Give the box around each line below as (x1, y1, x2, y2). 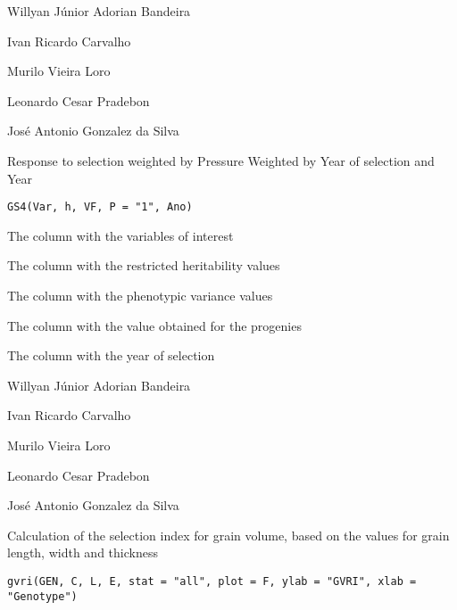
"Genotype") (7, 589, 78, 603)
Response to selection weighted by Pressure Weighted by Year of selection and (7, 151, 435, 169)
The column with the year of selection (7, 346, 215, 365)
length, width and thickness (7, 543, 158, 562)
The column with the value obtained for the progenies (7, 316, 302, 334)
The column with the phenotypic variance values (7, 286, 273, 304)
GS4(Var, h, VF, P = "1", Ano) (7, 201, 193, 214)
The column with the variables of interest (7, 226, 234, 244)
